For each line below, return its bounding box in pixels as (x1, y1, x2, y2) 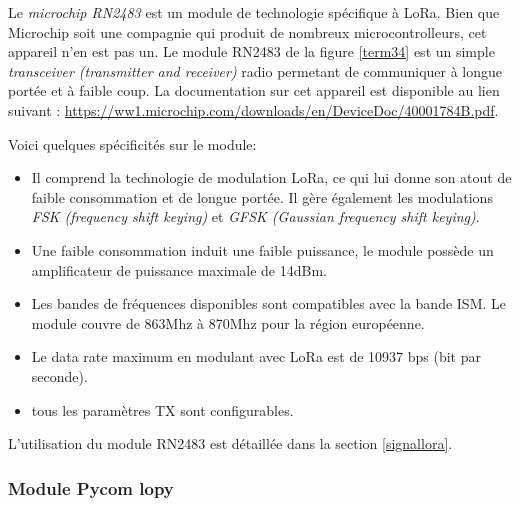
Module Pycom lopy (8, 475, 174, 500)
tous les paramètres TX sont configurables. (31, 399, 294, 420)
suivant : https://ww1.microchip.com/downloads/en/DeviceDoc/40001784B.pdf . (8, 99, 499, 120)
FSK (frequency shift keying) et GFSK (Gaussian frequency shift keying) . (31, 206, 480, 227)
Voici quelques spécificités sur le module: (8, 133, 257, 154)
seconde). (31, 365, 88, 386)
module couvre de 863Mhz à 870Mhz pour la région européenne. (31, 312, 425, 333)
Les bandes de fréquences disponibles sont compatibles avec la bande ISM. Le (31, 293, 507, 314)
